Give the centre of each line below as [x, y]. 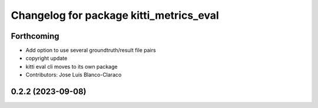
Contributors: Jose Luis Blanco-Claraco [74, 75]
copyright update [47, 58]
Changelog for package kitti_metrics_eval [115, 15]
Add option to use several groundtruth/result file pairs [91, 50]
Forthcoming [35, 36]
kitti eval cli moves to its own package [72, 66]
